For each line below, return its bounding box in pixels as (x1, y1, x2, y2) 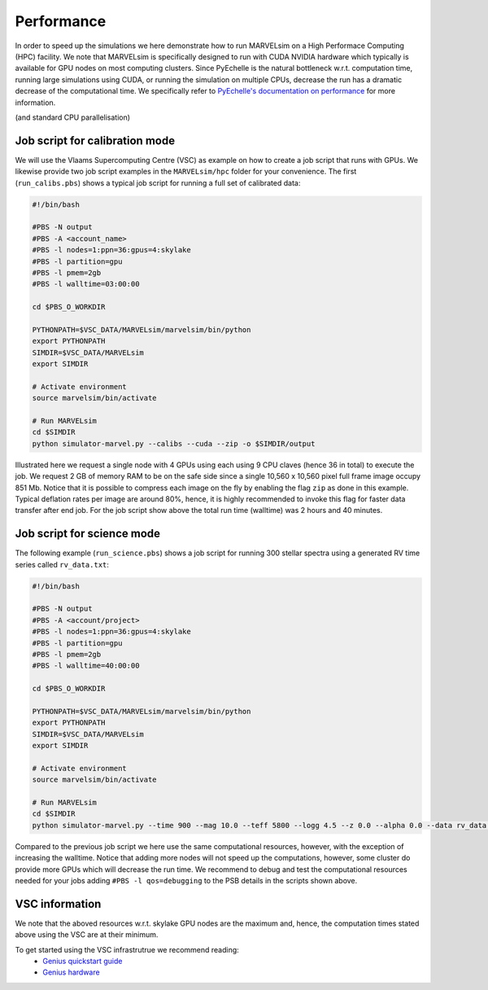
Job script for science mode (15, 527, 161, 541)
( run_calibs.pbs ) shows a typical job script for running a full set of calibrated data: (15, 177, 301, 187)
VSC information (15, 896, 102, 911)
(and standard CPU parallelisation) (15, 112, 130, 122)
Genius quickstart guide (42, 957, 123, 966)
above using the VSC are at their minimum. (15, 930, 159, 940)
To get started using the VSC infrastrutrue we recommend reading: (15, 944, 239, 954)
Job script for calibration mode (15, 134, 175, 147)
